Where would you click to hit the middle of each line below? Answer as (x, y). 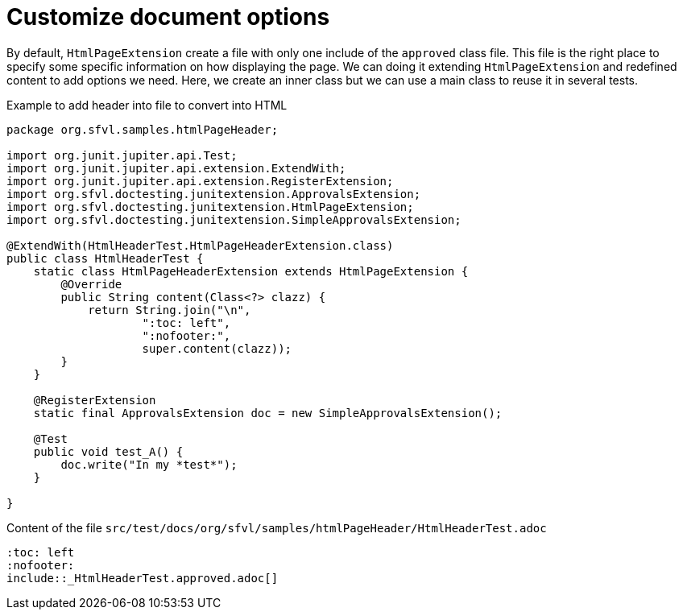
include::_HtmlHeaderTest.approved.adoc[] (143, 578)
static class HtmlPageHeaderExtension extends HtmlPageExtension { (251, 271)
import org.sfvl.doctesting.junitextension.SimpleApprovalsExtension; (234, 219)
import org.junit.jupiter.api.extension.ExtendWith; (176, 168)
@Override (91, 284)
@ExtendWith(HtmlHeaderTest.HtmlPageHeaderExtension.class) (200, 245)
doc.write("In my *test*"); (149, 464)
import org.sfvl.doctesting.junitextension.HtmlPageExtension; (210, 207)
